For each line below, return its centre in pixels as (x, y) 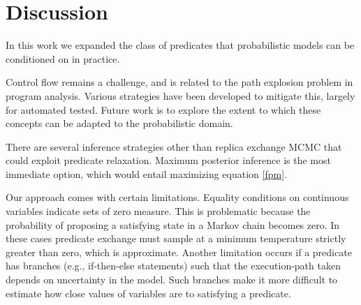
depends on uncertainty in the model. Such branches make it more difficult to (172, 280)
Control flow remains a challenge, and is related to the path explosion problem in (179, 82)
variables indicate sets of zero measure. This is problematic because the (158, 211)
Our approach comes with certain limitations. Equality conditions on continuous (177, 197)
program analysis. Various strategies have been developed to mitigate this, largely (180, 95)
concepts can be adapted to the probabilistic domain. (119, 123)
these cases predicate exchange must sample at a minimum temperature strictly (176, 238)
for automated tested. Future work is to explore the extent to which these (163, 109)
